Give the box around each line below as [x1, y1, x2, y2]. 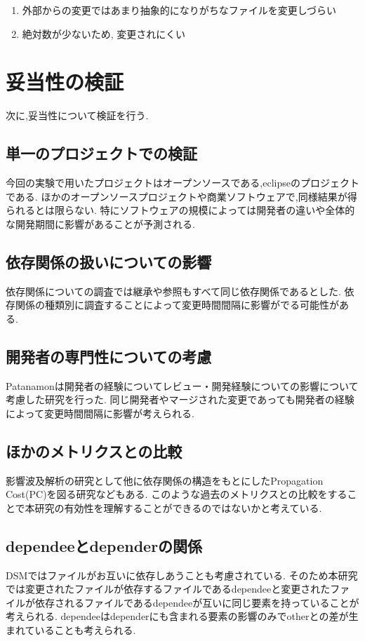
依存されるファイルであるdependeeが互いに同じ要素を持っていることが [34, 595, 359, 609]
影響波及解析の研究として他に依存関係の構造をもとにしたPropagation [6, 473, 324, 487]
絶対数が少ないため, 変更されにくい [22, 26, 186, 41]
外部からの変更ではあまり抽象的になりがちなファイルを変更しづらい [22, 3, 336, 17]
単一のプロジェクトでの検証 [6, 142, 197, 164]
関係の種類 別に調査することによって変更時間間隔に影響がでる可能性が [15, 297, 339, 312]
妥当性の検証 [6, 67, 124, 96]
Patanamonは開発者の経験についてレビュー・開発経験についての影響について [6, 378, 359, 393]
